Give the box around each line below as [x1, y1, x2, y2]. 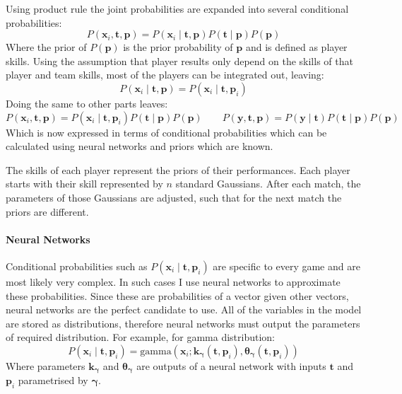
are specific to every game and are [213, 258, 360, 273]
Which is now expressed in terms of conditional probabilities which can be [6, 124, 327, 139]
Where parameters [6, 358, 85, 373]
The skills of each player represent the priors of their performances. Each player [6, 162, 350, 177]
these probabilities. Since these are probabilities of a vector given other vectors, [6, 288, 349, 303]
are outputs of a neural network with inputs [136, 358, 326, 373]
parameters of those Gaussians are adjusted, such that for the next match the [6, 190, 342, 204]
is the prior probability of [123, 40, 233, 54]
